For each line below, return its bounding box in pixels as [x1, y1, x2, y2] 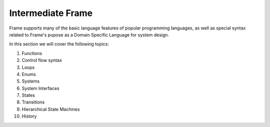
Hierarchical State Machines [21, 106, 80, 112]
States [21, 92, 35, 98]
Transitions [21, 99, 45, 105]
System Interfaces [21, 85, 59, 91]
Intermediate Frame [9, 7, 92, 18]
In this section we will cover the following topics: [9, 41, 109, 47]
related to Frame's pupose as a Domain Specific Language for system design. [9, 31, 169, 37]
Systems [21, 78, 40, 84]
